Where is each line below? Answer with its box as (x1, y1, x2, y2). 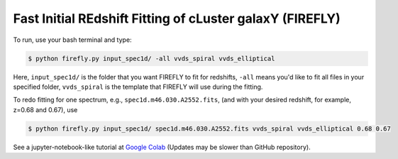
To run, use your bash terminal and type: (13, 35, 132, 44)
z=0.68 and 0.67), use (13, 105, 78, 114)
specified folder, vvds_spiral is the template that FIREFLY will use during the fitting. (13, 82, 263, 91)
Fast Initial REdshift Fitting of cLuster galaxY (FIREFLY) (13, 11, 341, 26)
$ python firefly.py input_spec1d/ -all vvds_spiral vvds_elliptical (28, 54, 275, 62)
